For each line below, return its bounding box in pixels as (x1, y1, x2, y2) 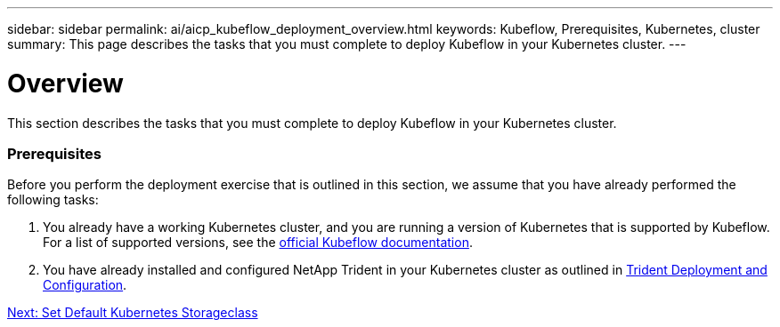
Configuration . (43, 277, 127, 293)
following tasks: (7, 192, 99, 208)
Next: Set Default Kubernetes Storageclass (7, 305, 258, 321)
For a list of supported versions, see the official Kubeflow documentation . (43, 235, 473, 251)
